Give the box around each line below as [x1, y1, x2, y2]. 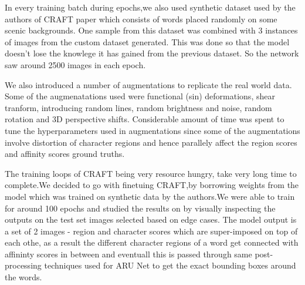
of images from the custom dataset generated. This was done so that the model [5, 35, 290, 48]
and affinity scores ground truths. [5, 147, 125, 160]
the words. [5, 271, 42, 283]
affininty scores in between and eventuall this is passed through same [5, 247, 252, 260]
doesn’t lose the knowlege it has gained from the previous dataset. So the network [5, 47, 299, 59]
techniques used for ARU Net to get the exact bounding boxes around [44, 259, 296, 271]
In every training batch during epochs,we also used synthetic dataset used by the [5, 1, 296, 13]
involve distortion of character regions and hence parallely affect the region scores [5, 136, 297, 148]
